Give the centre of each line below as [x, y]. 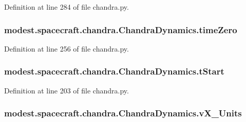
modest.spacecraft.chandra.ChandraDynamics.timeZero [121, 29]
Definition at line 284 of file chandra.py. [67, 7]
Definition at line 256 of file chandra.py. [67, 48]
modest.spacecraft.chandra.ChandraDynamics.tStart [114, 71]
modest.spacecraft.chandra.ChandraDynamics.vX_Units [123, 113]
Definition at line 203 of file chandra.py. [67, 90]
